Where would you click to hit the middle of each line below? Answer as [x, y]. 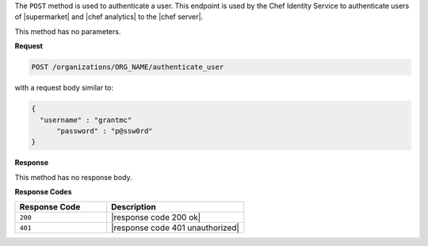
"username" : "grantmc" [86, 120]
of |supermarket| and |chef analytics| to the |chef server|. [109, 17]
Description [134, 207]
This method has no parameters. [68, 31]
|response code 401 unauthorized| [175, 228]
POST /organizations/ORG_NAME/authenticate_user [128, 67]
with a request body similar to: [64, 88]
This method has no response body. [73, 177]
